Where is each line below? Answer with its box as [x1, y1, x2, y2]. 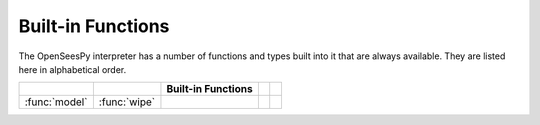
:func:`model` [24, 95, 88, 109]
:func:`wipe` [98, 95, 155, 109]
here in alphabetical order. [18, 63, 127, 75]
